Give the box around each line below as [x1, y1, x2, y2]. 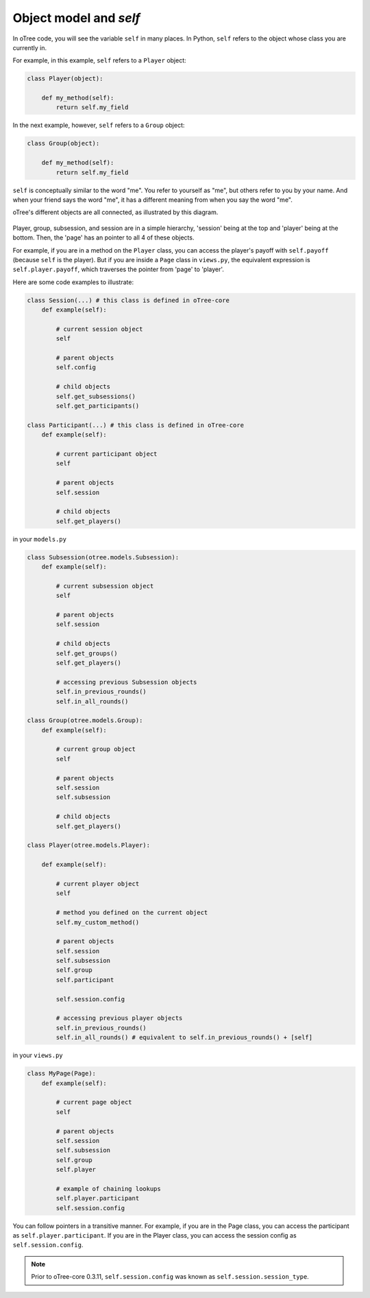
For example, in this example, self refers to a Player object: [12, 56, 186, 65]
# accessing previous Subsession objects [56, 678, 197, 686]
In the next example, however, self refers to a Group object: [12, 121, 185, 130]
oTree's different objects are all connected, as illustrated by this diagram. [12, 208, 219, 216]
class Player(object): [27, 75, 103, 82]
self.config [56, 364, 96, 371]
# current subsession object [56, 582, 154, 590]
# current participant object [56, 450, 158, 458]
